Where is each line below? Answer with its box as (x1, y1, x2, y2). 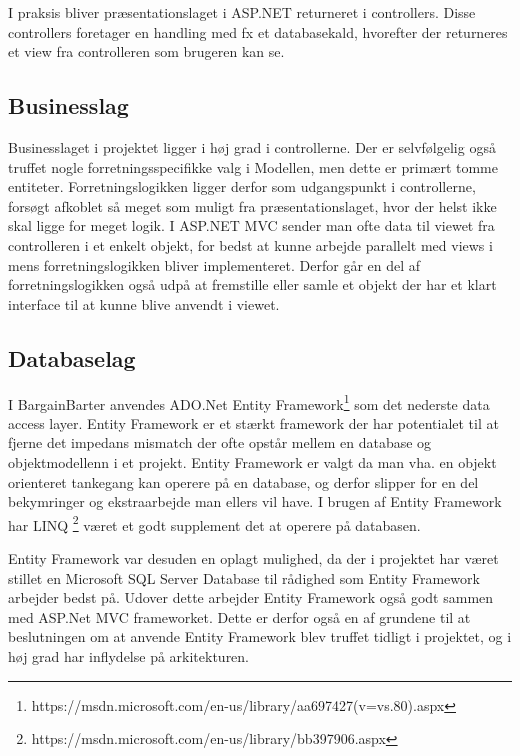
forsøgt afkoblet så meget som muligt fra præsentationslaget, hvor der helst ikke (8, 195, 497, 216)
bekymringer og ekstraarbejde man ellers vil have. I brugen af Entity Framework (8, 491, 502, 512)
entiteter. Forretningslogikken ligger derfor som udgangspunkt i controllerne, (8, 176, 476, 197)
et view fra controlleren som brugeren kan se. (8, 41, 285, 62)
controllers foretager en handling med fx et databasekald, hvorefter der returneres (8, 21, 508, 42)
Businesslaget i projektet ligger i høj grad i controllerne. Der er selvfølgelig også (8, 136, 496, 157)
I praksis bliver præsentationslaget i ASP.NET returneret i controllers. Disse (8, 2, 476, 22)
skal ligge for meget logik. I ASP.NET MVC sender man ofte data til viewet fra (8, 215, 495, 236)
